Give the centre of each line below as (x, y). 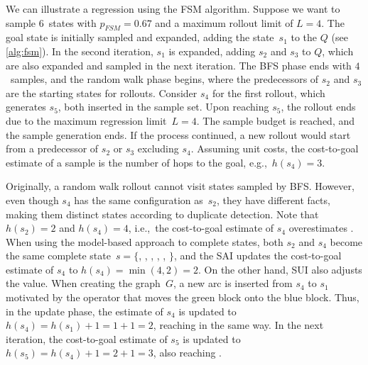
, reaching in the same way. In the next (238, 325)
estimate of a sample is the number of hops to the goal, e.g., (136, 162)
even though (32, 200)
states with (72, 22)
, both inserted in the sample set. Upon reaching (163, 107)
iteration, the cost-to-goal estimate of (87, 338)
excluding (158, 148)
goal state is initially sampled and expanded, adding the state (140, 37)
